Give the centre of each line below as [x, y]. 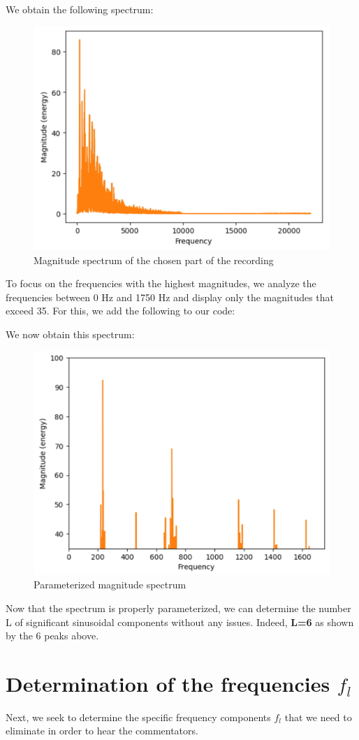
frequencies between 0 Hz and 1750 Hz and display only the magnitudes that [170, 297]
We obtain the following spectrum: [80, 9]
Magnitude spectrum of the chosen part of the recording [154, 260]
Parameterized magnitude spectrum [110, 585]
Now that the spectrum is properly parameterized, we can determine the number [178, 608]
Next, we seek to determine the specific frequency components [138, 717]
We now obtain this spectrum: [70, 334]
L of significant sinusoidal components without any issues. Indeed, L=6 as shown [180, 622]
